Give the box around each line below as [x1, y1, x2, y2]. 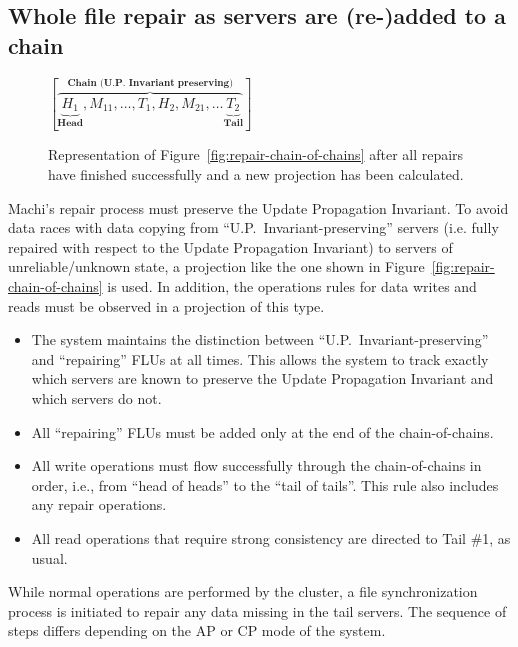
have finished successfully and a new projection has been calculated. [48, 164, 464, 185]
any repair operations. [31, 494, 167, 515]
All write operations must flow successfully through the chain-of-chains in [31, 455, 482, 476]
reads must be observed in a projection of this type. [8, 295, 325, 316]
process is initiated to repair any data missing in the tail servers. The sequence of [8, 600, 507, 621]
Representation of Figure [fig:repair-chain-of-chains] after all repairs [48, 144, 464, 165]
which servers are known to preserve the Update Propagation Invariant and [31, 368, 494, 389]
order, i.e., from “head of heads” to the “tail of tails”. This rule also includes [31, 474, 499, 495]
